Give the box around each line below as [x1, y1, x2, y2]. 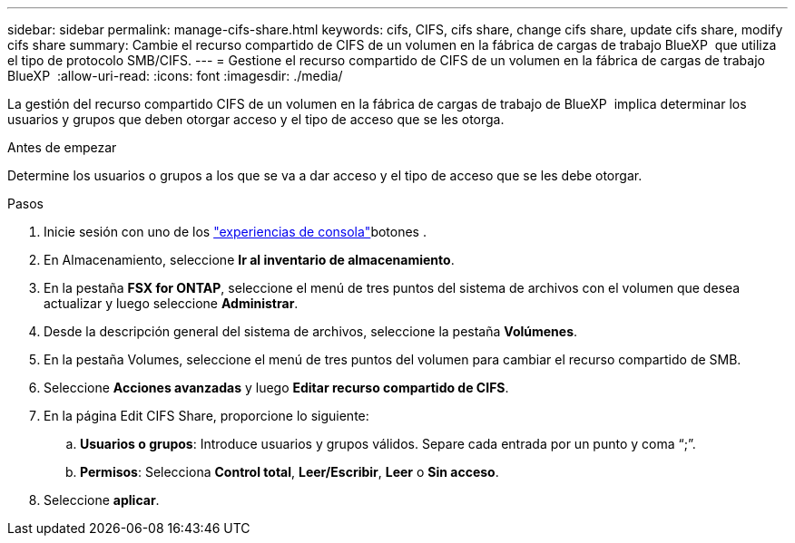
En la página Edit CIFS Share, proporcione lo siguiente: [44, 408, 369, 423]
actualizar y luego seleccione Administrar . [44, 296, 299, 311]
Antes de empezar [7, 140, 117, 155]
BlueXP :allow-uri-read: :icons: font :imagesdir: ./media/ [7, 68, 343, 83]
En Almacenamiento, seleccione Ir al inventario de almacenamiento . [44, 252, 455, 267]
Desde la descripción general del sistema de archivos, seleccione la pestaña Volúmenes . [44, 324, 578, 339]
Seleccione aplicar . [44, 492, 160, 508]
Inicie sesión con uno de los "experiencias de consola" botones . [44, 224, 427, 239]
